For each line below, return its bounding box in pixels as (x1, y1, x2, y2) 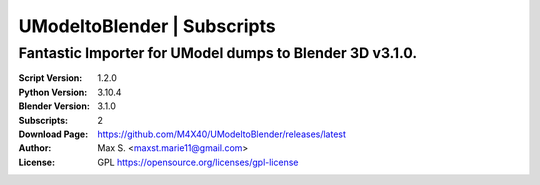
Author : (18, 142, 52, 154)
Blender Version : (18, 100, 90, 112)
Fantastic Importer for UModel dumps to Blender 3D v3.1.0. (18, 44, 418, 62)
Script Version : (18, 72, 83, 84)
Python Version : (18, 86, 88, 98)
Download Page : (18, 128, 89, 140)
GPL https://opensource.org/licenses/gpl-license (97, 156, 299, 168)
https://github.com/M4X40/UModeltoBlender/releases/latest (97, 128, 347, 140)
